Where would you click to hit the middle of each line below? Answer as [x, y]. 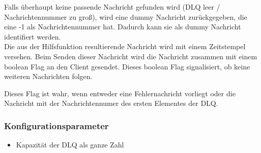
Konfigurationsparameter [56, 125]
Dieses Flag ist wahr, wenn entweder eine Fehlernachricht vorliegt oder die [120, 93]
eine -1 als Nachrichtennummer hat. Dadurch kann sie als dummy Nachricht [123, 27]
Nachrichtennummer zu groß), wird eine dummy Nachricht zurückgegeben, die [126, 16]
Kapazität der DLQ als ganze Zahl [70, 145]
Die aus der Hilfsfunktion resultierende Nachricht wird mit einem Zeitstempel [125, 46]
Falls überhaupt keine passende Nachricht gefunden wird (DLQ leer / [112, 7]
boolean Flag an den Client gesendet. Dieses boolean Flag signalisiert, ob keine [127, 66]
